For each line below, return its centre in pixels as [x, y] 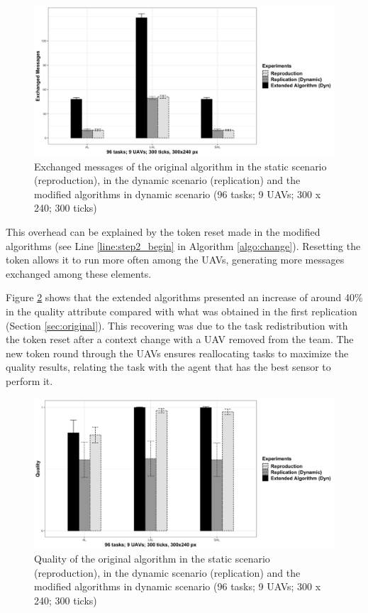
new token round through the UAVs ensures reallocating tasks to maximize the [177, 353]
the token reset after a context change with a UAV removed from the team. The [180, 339]
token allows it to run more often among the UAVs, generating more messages [175, 260]
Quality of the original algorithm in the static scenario [152, 559]
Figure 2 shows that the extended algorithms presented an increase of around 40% [184, 297]
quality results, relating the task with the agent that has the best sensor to [168, 367]
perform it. [29, 380]
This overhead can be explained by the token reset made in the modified [163, 231]
